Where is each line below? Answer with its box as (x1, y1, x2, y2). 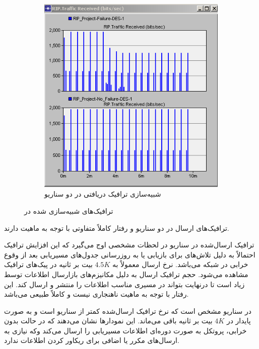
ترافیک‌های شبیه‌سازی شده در (24, 205, 113, 216)
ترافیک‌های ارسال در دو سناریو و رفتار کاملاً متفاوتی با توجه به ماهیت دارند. (4, 222, 229, 233)
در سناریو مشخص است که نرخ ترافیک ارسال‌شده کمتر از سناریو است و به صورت (4, 305, 251, 316)
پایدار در (226, 315, 251, 326)
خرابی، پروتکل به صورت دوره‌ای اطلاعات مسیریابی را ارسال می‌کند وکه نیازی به (4, 325, 247, 335)
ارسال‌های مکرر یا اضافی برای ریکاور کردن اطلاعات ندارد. (4, 335, 179, 345)
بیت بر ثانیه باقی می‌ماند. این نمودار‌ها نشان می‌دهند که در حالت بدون (4, 315, 213, 326)
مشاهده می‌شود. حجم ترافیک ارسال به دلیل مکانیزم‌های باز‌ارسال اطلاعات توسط (4, 269, 248, 279)
